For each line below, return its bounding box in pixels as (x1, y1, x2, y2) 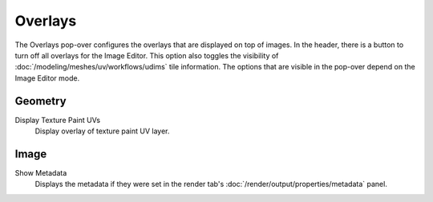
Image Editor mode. (14, 73, 80, 83)
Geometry (14, 94, 67, 108)
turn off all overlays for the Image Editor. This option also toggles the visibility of (14, 50, 279, 60)
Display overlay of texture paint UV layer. (34, 126, 170, 136)
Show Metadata (14, 168, 67, 177)
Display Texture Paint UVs (14, 115, 100, 125)
